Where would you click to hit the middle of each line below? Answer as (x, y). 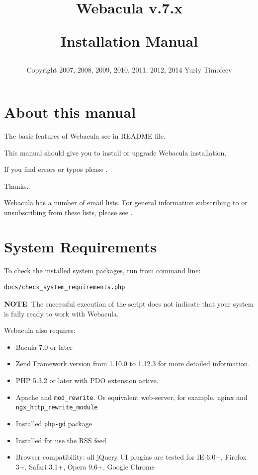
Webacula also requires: (40, 330)
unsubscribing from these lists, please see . (68, 212)
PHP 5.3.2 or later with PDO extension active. (87, 380)
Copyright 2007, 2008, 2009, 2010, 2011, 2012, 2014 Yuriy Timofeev (129, 69)
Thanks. (16, 186)
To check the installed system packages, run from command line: (102, 270)
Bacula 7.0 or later (44, 347)
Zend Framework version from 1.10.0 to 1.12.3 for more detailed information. (133, 363)
